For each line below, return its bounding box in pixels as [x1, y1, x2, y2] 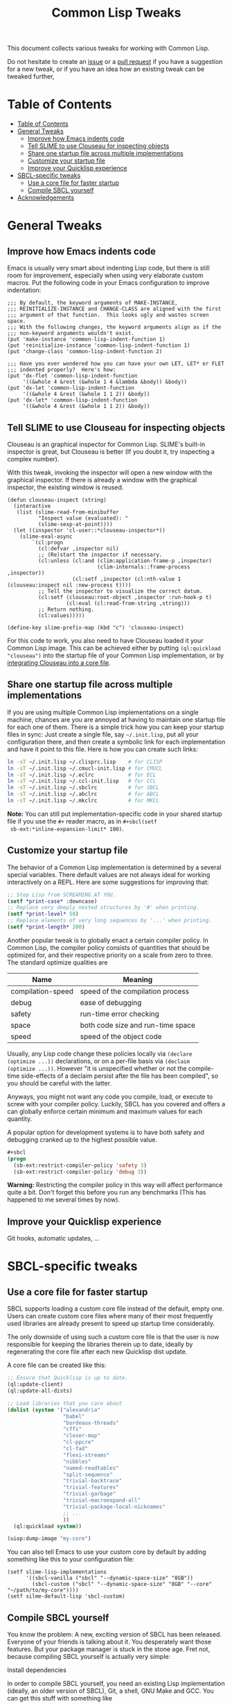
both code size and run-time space [80, 1020, 196, 1030]
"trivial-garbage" [62, 1491, 116, 1498]
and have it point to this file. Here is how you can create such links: [7, 745, 199, 753]
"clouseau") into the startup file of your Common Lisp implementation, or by [7, 651, 224, 660]
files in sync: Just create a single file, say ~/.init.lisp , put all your [7, 730, 199, 738]
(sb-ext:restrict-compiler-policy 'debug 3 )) [13, 1168, 148, 1175]
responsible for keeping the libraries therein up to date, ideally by [7, 1340, 193, 1349]
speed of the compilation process [80, 986, 189, 996]
